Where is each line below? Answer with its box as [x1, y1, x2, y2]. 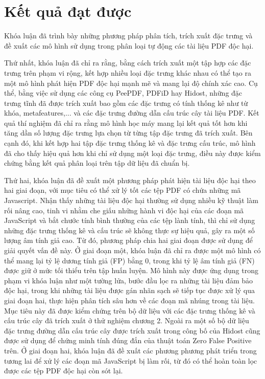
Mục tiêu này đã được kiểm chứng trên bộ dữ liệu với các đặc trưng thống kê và [4, 305, 255, 316]
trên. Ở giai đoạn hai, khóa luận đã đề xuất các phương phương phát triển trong [4, 345, 257, 355]
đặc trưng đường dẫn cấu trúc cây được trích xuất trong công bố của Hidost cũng [4, 325, 260, 336]
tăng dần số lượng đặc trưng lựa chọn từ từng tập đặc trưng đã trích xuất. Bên [4, 127, 253, 138]
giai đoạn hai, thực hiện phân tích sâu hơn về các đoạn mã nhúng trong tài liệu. [4, 295, 255, 305]
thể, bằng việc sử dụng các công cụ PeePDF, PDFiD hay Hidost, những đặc [4, 87, 243, 98]
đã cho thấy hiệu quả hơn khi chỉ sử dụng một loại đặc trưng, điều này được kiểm [4, 147, 261, 158]
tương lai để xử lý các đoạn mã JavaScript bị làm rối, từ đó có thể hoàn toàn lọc [4, 355, 257, 366]
